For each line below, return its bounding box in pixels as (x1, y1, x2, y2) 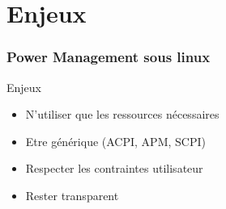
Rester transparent (25, 186, 119, 203)
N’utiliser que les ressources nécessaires (25, 106, 220, 123)
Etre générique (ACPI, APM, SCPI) (25, 132, 206, 149)
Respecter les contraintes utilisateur (25, 160, 203, 177)
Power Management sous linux (6, 47, 211, 67)
